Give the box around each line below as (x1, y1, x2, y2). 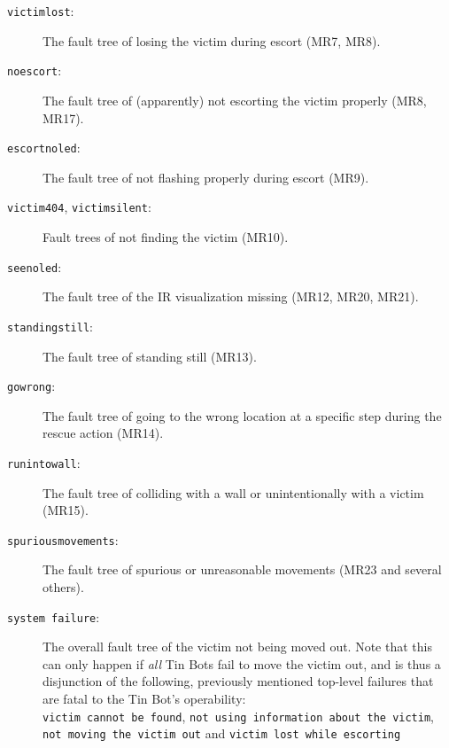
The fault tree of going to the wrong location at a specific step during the (43, 406, 442, 425)
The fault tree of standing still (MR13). (43, 347, 257, 365)
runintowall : (7, 453, 81, 471)
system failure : (7, 607, 100, 626)
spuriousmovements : (7, 530, 119, 549)
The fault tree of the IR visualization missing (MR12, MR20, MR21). (43, 287, 419, 306)
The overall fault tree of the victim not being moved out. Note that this (43, 637, 432, 656)
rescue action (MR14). (43, 424, 164, 442)
